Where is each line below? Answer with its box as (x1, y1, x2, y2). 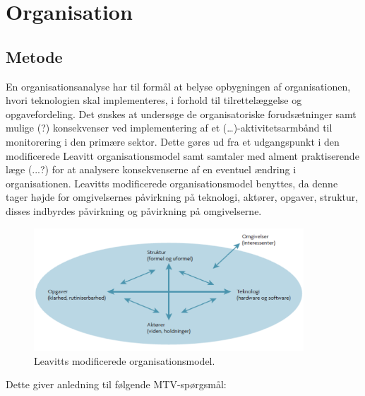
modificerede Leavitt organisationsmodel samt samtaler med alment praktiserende (6, 148, 359, 163)
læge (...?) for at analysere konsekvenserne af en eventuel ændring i (6, 162, 297, 177)
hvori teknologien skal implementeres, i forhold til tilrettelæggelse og (6, 93, 302, 107)
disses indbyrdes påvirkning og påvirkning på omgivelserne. (6, 203, 262, 218)
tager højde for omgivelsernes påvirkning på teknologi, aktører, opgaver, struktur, (6, 190, 359, 204)
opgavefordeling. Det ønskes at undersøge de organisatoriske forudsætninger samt (6, 106, 357, 121)
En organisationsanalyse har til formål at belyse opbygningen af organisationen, (6, 78, 351, 93)
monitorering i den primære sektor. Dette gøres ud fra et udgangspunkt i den (6, 134, 340, 148)
